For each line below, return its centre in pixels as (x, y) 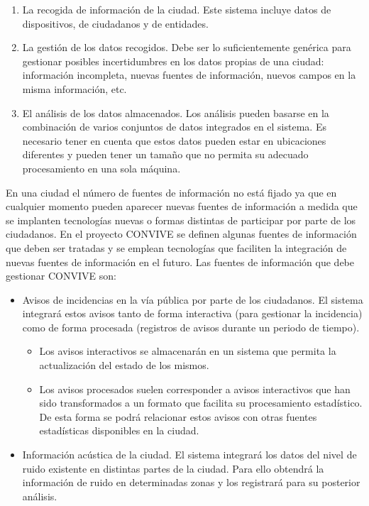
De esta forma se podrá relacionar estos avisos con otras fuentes (178, 416)
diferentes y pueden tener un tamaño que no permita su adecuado (165, 154)
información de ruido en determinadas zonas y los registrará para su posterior (191, 482)
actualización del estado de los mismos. (124, 365)
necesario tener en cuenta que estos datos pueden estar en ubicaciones (174, 140)
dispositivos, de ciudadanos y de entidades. (115, 23)
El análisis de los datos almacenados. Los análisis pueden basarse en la (176, 112)
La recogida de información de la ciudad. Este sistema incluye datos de (177, 9)
